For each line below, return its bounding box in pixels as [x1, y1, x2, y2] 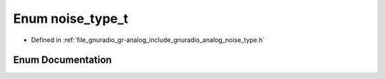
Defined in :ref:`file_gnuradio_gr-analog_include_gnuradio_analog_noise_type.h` [31, 36, 265, 44]
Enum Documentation [13, 54, 112, 66]
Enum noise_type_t [13, 11, 128, 26]
